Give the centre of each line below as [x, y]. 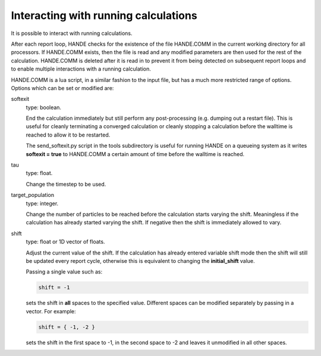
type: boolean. [44, 107]
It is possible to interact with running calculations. [72, 33]
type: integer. [42, 203]
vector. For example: [51, 311]
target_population [33, 195]
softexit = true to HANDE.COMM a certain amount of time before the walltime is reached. [135, 154]
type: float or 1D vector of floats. [65, 242]
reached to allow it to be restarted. [68, 135]
